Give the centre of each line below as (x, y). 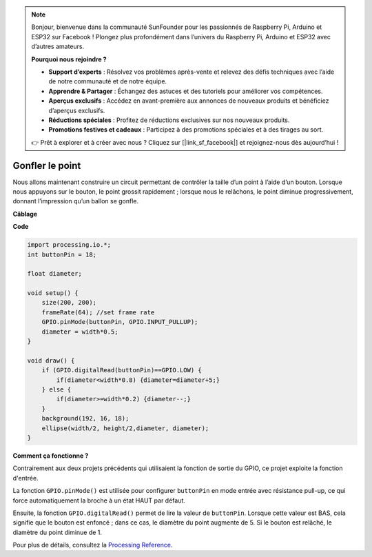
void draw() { (51, 361)
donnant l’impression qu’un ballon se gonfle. (76, 201)
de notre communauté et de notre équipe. (108, 81)
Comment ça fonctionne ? (51, 456)
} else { (56, 389)
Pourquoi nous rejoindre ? (69, 59)
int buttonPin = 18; (62, 254)
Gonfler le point (47, 165)
